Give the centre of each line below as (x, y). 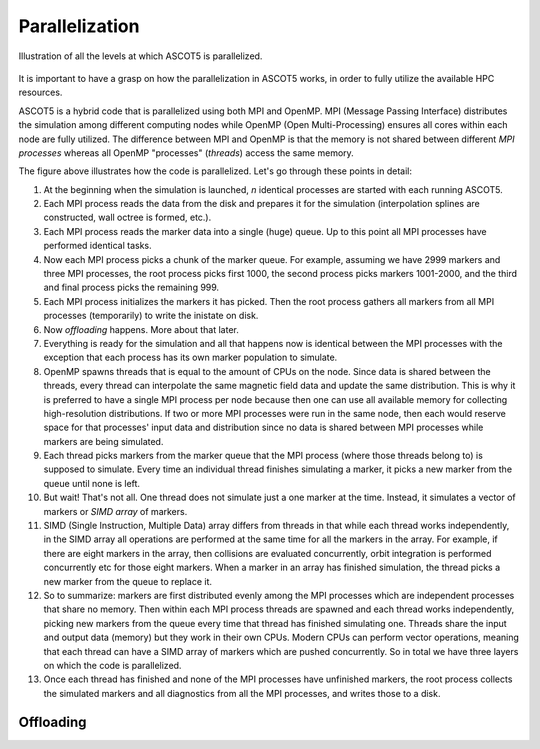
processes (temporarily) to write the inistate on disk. (151, 316)
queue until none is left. (91, 483)
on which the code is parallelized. (112, 665)
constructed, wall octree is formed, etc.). (127, 217)
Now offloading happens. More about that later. (141, 329)
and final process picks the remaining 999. (131, 287)
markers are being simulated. (103, 441)
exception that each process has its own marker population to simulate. (190, 357)
